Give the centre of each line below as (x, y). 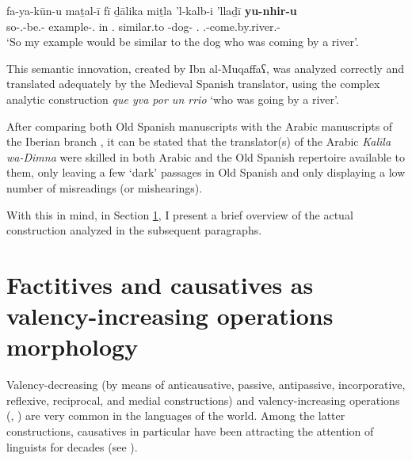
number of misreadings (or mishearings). (105, 187)
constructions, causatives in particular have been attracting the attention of (190, 431)
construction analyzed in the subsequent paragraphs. (134, 230)
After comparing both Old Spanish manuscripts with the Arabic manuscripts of (200, 126)
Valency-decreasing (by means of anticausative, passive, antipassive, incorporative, (206, 385)
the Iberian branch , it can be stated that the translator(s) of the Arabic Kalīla (199, 141)
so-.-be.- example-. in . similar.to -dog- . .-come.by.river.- (143, 26)
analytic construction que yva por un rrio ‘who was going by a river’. (173, 99)
